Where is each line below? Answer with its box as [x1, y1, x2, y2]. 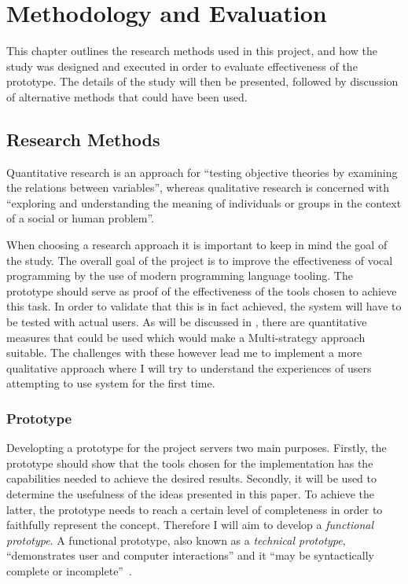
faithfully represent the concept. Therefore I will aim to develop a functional [6, 516, 374, 533]
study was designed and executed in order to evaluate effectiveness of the [6, 57, 358, 74]
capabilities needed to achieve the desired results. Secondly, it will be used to [6, 470, 377, 487]
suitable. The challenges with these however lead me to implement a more [6, 344, 362, 361]
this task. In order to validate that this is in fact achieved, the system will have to [6, 298, 402, 314]
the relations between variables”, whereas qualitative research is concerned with [6, 179, 390, 196]
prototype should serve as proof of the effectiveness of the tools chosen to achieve [6, 282, 397, 299]
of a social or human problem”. [6, 210, 154, 226]
